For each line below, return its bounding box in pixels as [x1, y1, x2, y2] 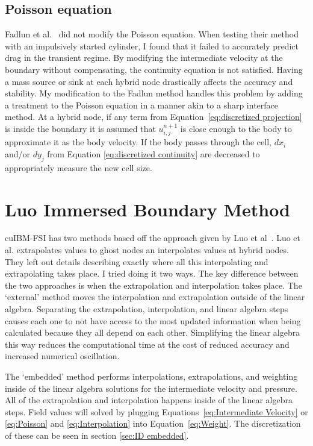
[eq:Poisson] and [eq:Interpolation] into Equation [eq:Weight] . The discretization [5, 417, 301, 430]
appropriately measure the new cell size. [5, 161, 152, 174]
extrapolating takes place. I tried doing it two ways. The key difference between [5, 267, 299, 280]
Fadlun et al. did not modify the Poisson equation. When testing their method [5, 28, 299, 40]
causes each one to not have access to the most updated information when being [5, 314, 301, 327]
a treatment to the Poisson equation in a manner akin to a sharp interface [5, 98, 279, 111]
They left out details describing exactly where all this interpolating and [5, 255, 268, 268]
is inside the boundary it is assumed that [5, 122, 156, 134]
